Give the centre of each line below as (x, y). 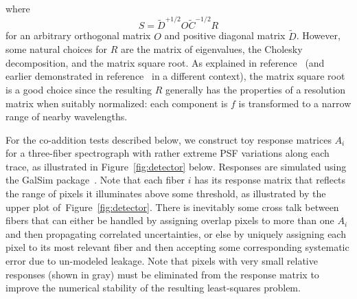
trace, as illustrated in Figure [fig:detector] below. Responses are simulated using (176, 166)
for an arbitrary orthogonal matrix (78, 35)
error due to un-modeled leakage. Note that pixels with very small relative (162, 261)
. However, (318, 35)
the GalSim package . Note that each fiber (95, 180)
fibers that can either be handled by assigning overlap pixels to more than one (170, 220)
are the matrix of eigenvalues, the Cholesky (211, 49)
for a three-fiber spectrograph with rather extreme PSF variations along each (168, 153)
